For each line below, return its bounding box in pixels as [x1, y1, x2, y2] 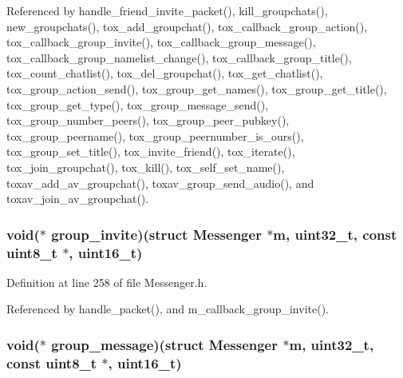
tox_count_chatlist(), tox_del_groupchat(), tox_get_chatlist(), [6, 65, 323, 82]
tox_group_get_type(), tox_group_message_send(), [6, 96, 269, 113]
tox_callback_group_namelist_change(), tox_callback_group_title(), [6, 49, 352, 66]
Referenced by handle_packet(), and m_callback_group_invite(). [6, 300, 329, 317]
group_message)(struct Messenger [51, 334, 278, 354]
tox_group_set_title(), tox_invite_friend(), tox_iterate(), [6, 143, 295, 160]
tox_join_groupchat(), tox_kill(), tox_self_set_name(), [6, 158, 285, 175]
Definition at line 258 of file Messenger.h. [6, 273, 207, 290]
